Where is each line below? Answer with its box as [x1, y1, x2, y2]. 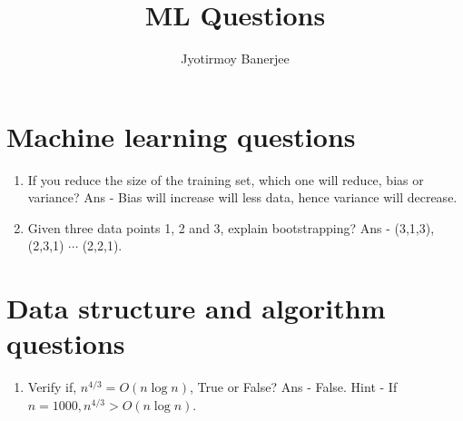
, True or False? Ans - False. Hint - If [190, 377, 398, 397]
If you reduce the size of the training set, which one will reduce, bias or [27, 170, 424, 189]
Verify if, [27, 377, 77, 397]
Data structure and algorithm [6, 289, 386, 327]
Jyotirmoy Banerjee [181, 49, 290, 68]
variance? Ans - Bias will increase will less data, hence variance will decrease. [27, 188, 458, 207]
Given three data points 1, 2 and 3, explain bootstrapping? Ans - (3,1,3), [27, 218, 435, 237]
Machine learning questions [6, 117, 356, 154]
